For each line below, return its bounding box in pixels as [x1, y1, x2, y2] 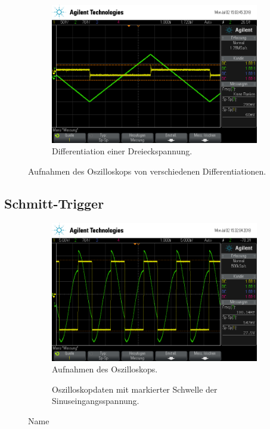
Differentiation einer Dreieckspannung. [52, 145, 193, 157]
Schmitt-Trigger [4, 194, 104, 212]
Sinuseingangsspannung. [52, 394, 139, 407]
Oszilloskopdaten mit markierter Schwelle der [52, 383, 218, 395]
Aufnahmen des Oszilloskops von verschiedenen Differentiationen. [28, 164, 266, 177]
